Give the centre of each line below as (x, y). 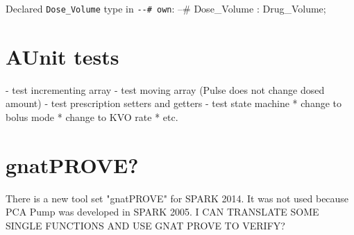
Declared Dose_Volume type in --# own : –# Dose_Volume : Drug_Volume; (166, 8)
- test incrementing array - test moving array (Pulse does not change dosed (165, 89)
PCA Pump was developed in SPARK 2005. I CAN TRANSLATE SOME (162, 212)
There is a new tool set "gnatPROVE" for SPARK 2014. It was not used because (177, 198)
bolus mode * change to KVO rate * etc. (92, 116)
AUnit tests (62, 56)
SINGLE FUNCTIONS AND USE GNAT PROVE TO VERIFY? (145, 225)
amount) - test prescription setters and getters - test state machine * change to (174, 103)
